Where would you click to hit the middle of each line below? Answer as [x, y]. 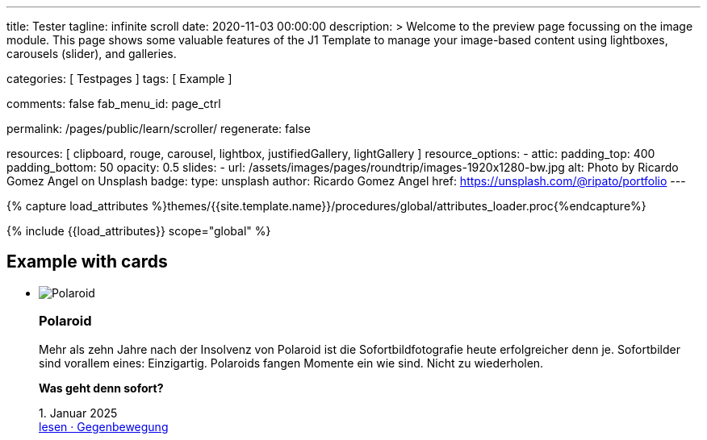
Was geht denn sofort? [101, 388]
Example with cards [87, 262]
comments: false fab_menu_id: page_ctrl [114, 104]
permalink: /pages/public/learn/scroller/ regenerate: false [159, 129]
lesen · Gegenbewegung [104, 426]
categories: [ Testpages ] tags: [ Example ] [119, 79]
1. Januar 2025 [78, 413]
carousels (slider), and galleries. [92, 54]
